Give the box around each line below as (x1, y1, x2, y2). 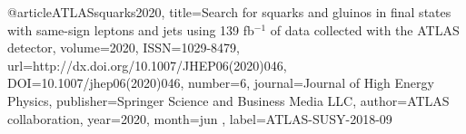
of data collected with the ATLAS (270, 20, 460, 39)
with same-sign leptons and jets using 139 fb (7, 20, 254, 39)
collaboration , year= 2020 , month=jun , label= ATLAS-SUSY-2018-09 (7, 109, 392, 128)
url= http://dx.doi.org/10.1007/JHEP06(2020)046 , (7, 55, 287, 74)
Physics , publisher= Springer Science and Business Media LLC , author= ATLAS (7, 91, 450, 110)
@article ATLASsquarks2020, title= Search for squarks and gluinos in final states (7, 3, 451, 21)
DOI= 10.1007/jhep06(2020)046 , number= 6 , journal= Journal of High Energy (7, 73, 434, 92)
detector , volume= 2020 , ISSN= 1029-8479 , (7, 38, 240, 57)
